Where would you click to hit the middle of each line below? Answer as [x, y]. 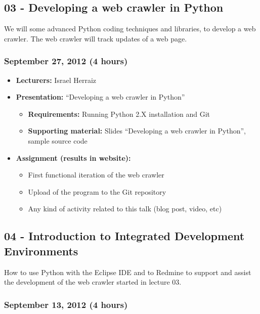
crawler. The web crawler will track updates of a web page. [96, 38]
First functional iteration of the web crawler [96, 175]
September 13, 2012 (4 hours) [66, 304]
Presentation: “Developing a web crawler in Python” [100, 97]
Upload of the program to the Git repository [97, 191]
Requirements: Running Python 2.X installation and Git [119, 114]
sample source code [58, 140]
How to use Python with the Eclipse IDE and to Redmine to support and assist [128, 272]
